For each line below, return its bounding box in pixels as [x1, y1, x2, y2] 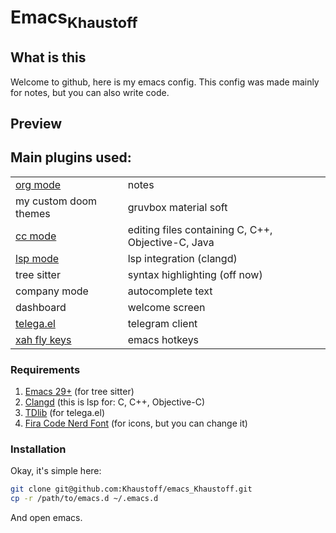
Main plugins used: [10, 149, 132, 166]
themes [15, 206, 51, 220]
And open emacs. [10, 512, 83, 524]
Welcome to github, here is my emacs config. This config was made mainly [10, 76, 320, 88]
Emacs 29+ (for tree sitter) [24, 386, 135, 398]
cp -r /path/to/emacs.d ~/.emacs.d [10, 494, 159, 504]
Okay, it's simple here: [10, 465, 102, 477]
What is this [10, 49, 87, 66]
